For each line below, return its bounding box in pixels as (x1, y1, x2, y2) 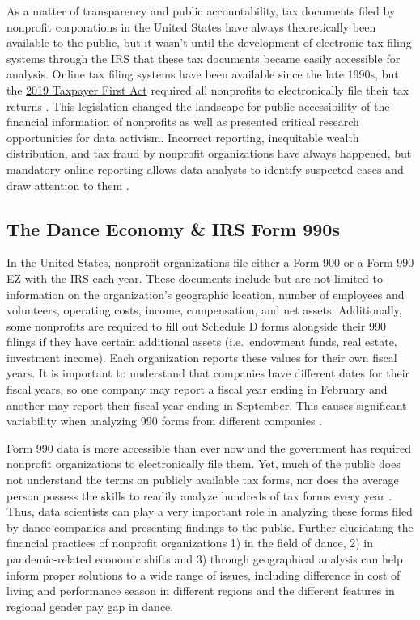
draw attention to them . (6, 176, 129, 193)
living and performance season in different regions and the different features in (6, 582, 395, 599)
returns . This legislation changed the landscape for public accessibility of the (6, 97, 390, 114)
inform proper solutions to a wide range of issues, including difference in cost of (6, 566, 401, 583)
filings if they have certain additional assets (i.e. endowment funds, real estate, (6, 333, 397, 350)
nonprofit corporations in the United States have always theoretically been (6, 18, 376, 35)
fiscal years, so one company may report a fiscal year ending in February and (6, 381, 388, 398)
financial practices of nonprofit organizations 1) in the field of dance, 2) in (6, 534, 373, 551)
